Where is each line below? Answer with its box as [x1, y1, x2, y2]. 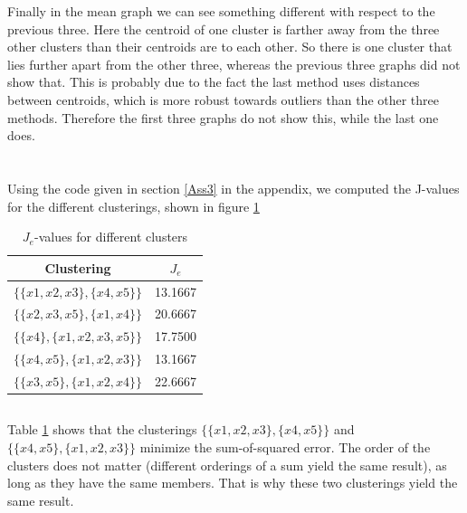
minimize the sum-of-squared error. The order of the [139, 438, 431, 457]
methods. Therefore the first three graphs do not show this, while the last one [7, 108, 439, 127]
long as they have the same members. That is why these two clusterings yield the [7, 473, 458, 492]
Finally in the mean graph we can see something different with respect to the [7, 2, 435, 20]
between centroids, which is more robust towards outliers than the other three [7, 90, 440, 109]
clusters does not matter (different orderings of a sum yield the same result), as [7, 455, 447, 474]
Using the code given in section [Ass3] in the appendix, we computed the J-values [7, 178, 460, 197]
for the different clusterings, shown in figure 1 [7, 196, 260, 215]
